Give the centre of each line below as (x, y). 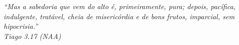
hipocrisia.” (21, 26)
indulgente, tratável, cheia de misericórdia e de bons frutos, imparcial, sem (119, 16)
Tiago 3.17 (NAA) (32, 36)
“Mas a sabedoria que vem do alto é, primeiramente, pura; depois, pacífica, (120, 6)
